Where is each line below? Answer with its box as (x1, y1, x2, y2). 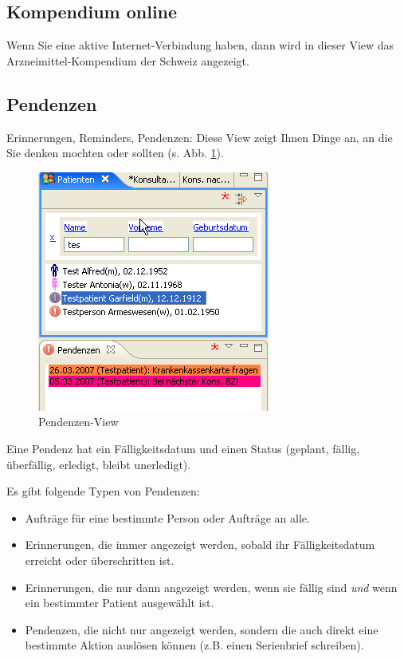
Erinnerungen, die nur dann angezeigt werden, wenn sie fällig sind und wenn (25, 578, 398, 595)
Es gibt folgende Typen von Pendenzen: (6, 483, 200, 499)
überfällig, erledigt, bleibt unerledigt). (6, 456, 191, 472)
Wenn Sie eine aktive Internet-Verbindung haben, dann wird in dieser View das (6, 37, 394, 53)
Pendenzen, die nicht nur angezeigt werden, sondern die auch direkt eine (25, 621, 379, 637)
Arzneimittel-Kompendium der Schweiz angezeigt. (6, 52, 249, 69)
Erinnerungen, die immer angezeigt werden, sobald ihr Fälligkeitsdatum (25, 536, 375, 553)
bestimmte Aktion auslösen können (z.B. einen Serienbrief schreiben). (25, 637, 364, 653)
